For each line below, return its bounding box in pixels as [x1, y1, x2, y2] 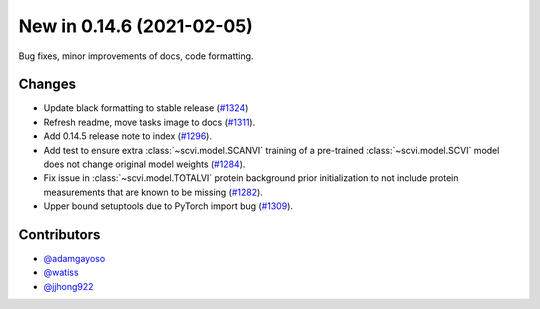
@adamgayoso [43, 253, 106, 265]
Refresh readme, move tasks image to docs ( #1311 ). [43, 116, 256, 128]
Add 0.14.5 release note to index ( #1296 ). [43, 130, 212, 142]
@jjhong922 [43, 280, 94, 292]
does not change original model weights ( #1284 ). [43, 158, 246, 170]
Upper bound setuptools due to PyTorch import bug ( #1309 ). [43, 200, 294, 212]
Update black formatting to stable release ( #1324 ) [43, 102, 249, 114]
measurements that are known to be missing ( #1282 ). [43, 186, 264, 198]
